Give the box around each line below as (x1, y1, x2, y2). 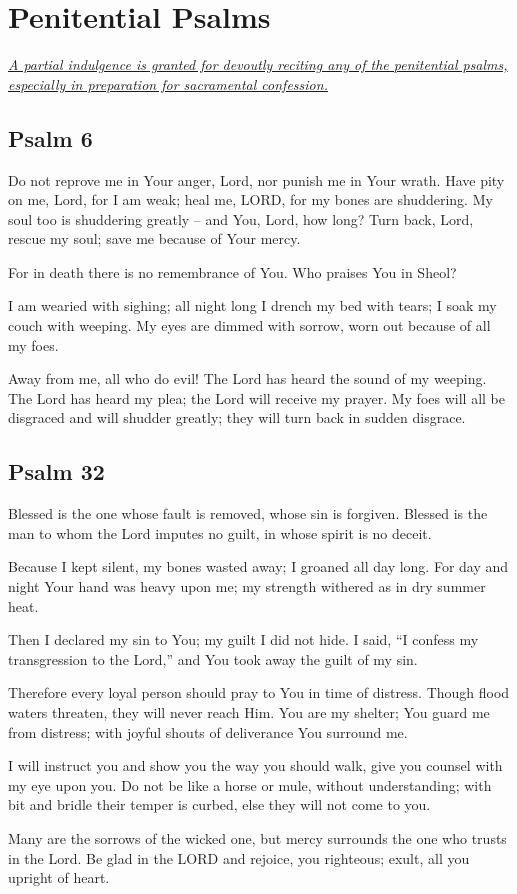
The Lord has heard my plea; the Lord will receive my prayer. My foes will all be (8, 387, 505, 408)
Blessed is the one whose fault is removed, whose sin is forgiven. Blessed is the (8, 503, 488, 524)
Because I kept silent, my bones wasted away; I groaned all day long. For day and (8, 556, 509, 577)
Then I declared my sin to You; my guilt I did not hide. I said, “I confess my (8, 629, 479, 650)
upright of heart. (8, 867, 110, 888)
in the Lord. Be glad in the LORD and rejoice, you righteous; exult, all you (8, 847, 470, 868)
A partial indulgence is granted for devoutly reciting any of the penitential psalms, (8, 54, 508, 75)
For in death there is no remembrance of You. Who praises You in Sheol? (8, 261, 457, 282)
